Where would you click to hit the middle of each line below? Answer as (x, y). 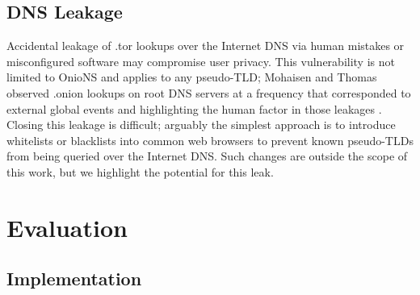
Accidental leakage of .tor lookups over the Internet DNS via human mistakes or (206, 46)
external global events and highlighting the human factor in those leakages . (194, 108)
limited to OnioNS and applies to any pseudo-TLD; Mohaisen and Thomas (192, 77)
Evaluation (67, 227)
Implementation (74, 278)
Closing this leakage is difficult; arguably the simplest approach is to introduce (201, 125)
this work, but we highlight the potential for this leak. (140, 171)
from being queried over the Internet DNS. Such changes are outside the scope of (207, 156)
